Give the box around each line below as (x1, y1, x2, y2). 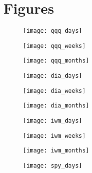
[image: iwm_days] (23, 117, 82, 125)
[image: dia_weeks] (23, 87, 86, 94)
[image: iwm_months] (23, 147, 90, 154)
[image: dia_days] (23, 72, 82, 80)
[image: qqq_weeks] (23, 42, 86, 49)
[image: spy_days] (23, 162, 82, 170)
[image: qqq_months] (23, 57, 90, 65)
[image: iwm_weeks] (23, 132, 86, 139)
